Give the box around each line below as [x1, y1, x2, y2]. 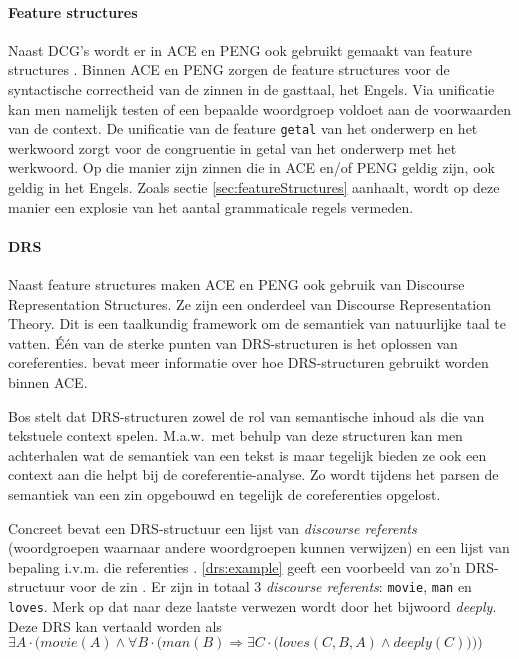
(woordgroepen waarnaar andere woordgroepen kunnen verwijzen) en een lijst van [8, 537, 510, 558]
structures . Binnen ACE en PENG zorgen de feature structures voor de [8, 59, 450, 80]
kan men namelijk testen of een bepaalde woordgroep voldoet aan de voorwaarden [8, 98, 512, 119]
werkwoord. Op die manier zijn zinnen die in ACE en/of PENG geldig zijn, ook [8, 157, 495, 178]
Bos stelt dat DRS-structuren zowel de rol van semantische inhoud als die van [8, 405, 485, 426]
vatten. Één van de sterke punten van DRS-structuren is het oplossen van [8, 332, 458, 353]
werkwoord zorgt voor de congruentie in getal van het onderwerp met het [8, 137, 457, 158]
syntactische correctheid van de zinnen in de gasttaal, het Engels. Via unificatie [8, 78, 495, 99]
